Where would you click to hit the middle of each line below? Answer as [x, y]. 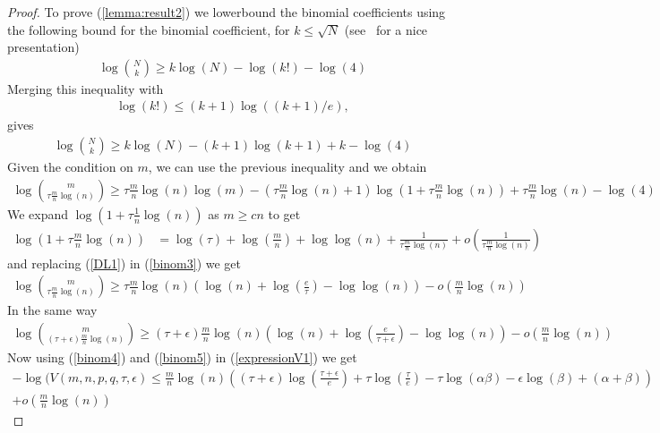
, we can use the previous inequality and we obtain [287, 167]
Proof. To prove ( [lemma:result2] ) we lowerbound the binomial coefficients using [227, 12]
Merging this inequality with [86, 88]
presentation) [43, 47]
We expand [38, 213]
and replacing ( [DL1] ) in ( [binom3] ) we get [124, 263]
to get [284, 213]
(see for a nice [386, 29]
